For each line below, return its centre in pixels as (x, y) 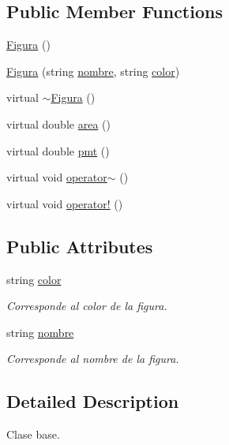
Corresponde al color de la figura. (87, 306)
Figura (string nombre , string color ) (93, 71)
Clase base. (33, 434)
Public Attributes (80, 246)
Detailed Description (93, 401)
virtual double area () (58, 123)
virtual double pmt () (58, 150)
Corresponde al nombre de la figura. (93, 359)
